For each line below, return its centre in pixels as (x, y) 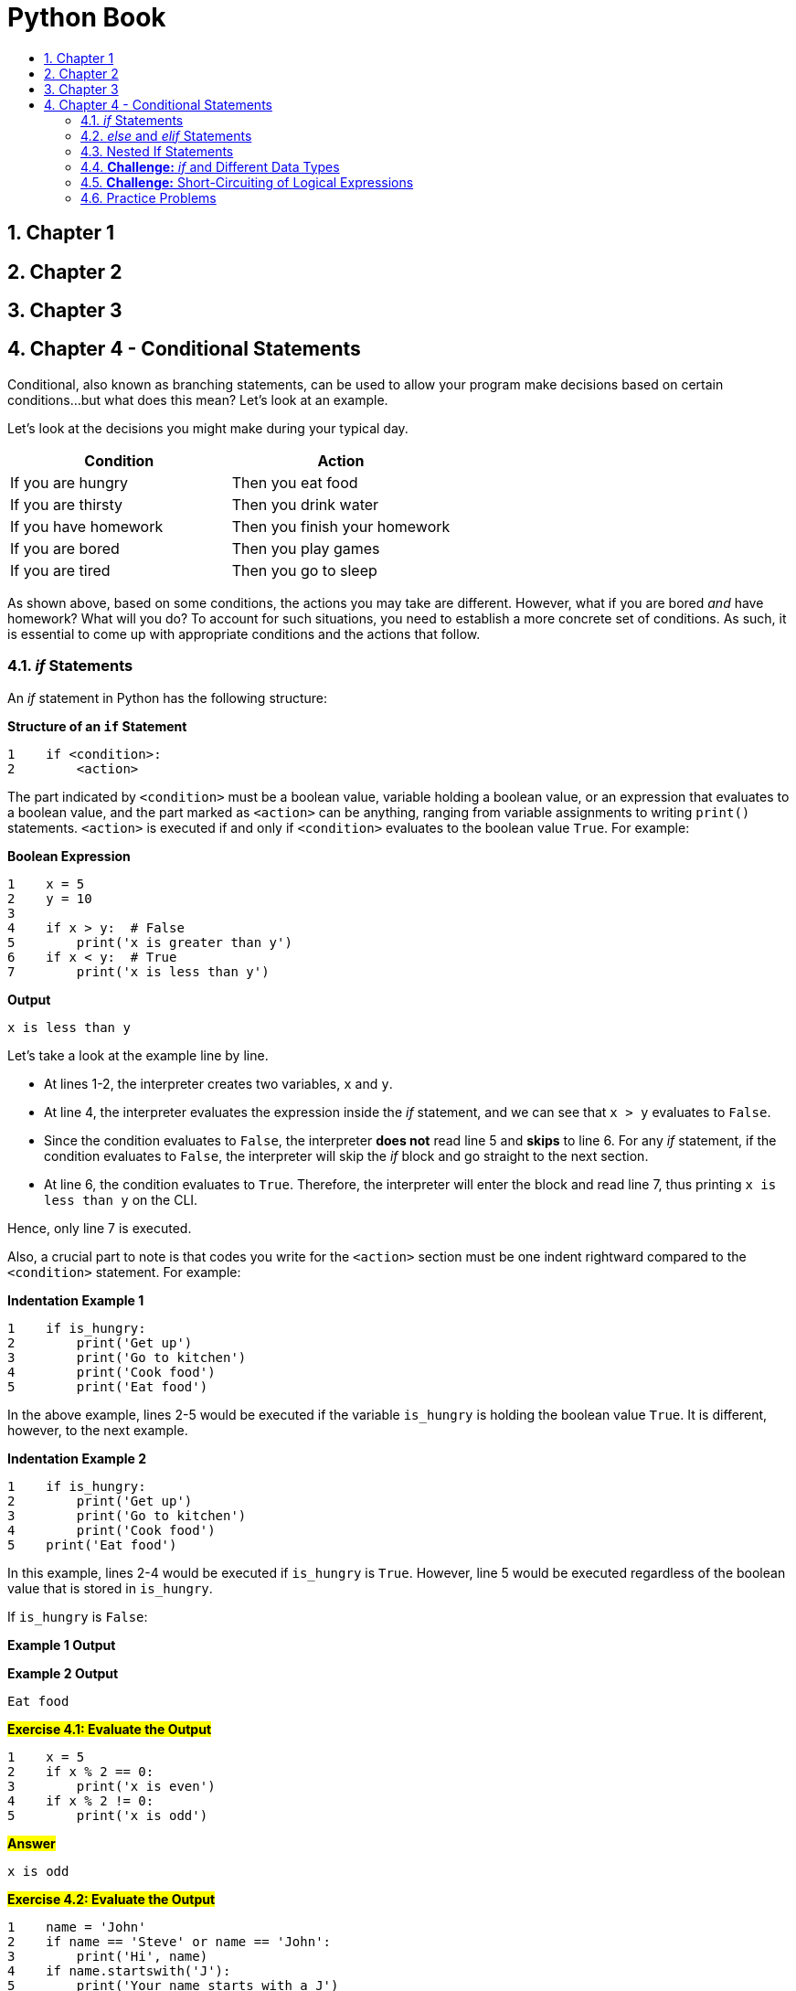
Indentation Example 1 (76, 1300)
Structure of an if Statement (97, 726)
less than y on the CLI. (121, 1199)
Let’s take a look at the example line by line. (138, 1055)
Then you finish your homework (341, 526)
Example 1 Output (62, 1645)
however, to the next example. (98, 1430)
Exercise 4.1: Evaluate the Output (110, 1729)
